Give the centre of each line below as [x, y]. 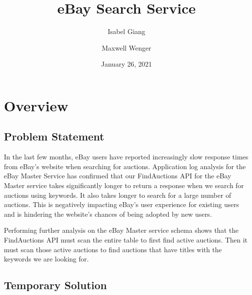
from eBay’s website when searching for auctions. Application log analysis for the [125, 166]
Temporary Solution [55, 285]
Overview [36, 105]
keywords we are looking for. [46, 259]
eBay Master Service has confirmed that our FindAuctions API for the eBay [118, 176]
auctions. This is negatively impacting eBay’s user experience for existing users [122, 204]
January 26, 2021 [126, 64]
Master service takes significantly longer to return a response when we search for [124, 185]
